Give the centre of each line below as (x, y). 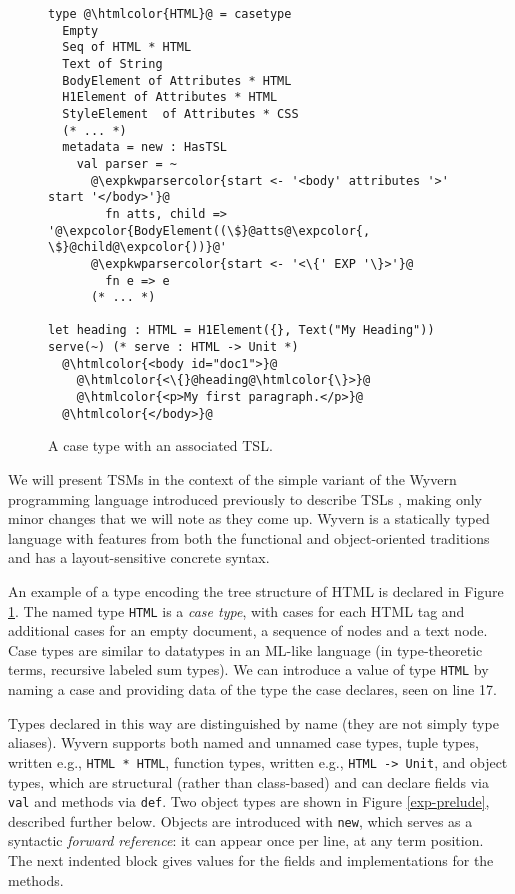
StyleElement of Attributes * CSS (180, 113)
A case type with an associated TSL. (160, 445)
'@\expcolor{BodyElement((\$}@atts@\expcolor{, (209, 230)
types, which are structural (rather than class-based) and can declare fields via (248, 781)
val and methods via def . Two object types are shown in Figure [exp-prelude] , (249, 801)
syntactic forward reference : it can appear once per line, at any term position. (246, 840)
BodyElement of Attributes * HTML (177, 80)
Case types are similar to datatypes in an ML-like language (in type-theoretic (245, 649)
